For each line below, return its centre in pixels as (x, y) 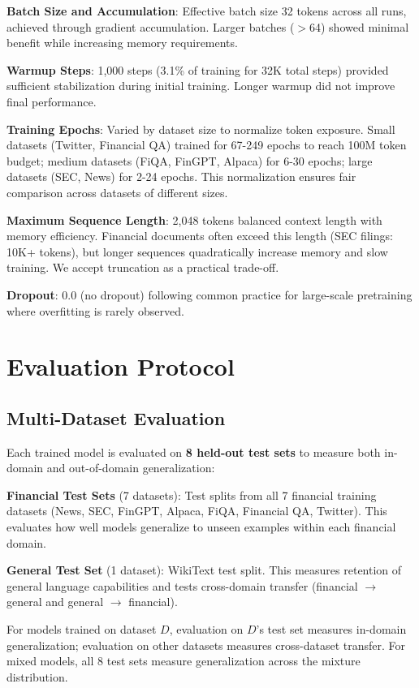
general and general (55, 602)
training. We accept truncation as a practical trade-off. (143, 267)
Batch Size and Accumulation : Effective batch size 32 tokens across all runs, (207, 11)
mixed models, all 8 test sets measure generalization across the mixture (184, 661)
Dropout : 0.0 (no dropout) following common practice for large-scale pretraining (209, 294)
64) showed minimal (359, 26)
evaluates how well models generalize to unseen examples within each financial (201, 527)
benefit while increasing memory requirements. (122, 43)
